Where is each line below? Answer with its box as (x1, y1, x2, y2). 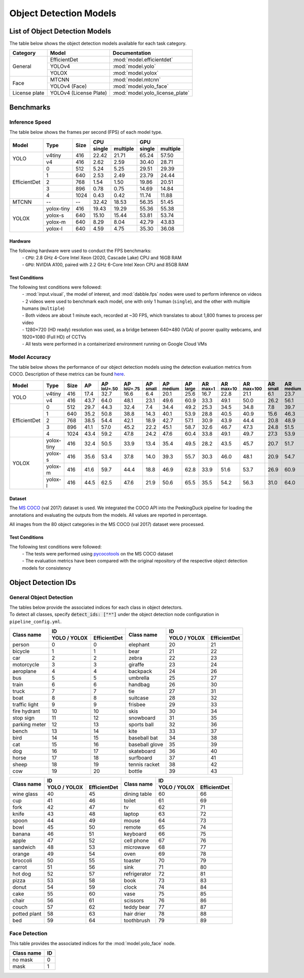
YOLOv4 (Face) (50, 83, 87, 90)
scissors (124, 897, 144, 904)
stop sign (12, 714, 35, 721)
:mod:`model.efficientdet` (112, 56, 173, 63)
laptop (124, 811, 139, 818)
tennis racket (128, 761, 160, 768)
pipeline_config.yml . (9, 618, 62, 624)
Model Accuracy (9, 353, 51, 360)
